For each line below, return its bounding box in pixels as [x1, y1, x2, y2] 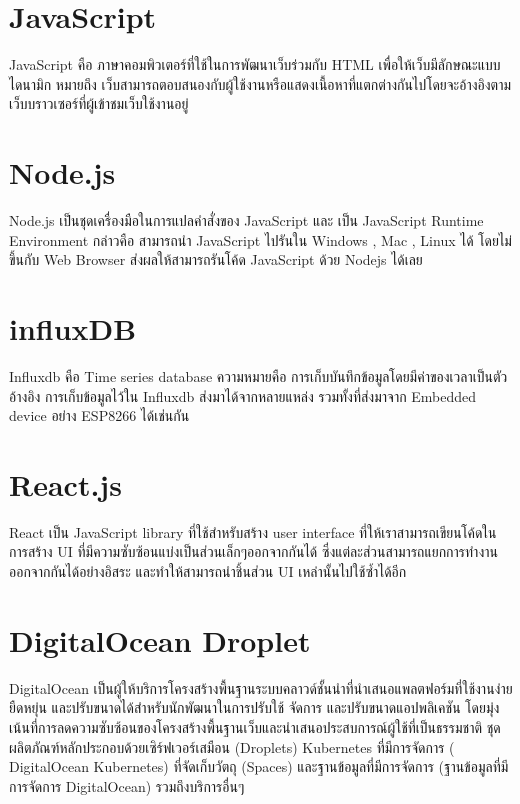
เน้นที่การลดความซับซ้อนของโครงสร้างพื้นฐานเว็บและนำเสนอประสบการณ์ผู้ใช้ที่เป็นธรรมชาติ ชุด [9, 716, 501, 737]
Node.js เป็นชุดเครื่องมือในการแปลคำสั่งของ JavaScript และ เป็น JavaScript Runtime [9, 210, 484, 231]
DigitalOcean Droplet [9, 619, 311, 660]
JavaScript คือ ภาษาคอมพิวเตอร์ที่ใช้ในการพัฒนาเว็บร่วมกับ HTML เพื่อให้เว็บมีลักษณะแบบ [9, 54, 501, 75]
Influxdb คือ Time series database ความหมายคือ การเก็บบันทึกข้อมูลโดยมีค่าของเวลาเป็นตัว [9, 365, 508, 386]
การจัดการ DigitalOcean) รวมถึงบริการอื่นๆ [9, 775, 245, 796]
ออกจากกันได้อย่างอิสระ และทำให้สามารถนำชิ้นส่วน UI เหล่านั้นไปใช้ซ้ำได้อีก [9, 561, 407, 582]
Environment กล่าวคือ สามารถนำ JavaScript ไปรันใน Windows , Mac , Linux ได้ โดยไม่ [9, 229, 512, 250]
